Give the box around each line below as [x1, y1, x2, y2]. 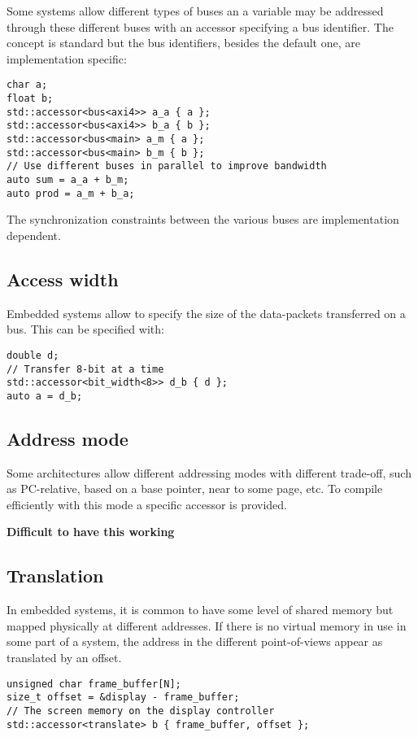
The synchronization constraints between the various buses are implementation [7, 211, 399, 228]
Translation [7, 563, 104, 588]
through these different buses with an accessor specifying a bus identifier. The [7, 18, 394, 35]
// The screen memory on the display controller [7, 704, 275, 717]
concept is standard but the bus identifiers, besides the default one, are [7, 34, 360, 51]
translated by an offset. [7, 649, 122, 666]
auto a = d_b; [7, 390, 83, 402]
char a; [7, 79, 48, 91]
